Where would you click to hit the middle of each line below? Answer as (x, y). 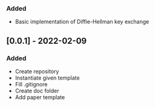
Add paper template (40, 97)
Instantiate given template (47, 78)
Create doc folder (37, 91)
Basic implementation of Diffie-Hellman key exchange (82, 22)
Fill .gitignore (31, 84)
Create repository (37, 71)
